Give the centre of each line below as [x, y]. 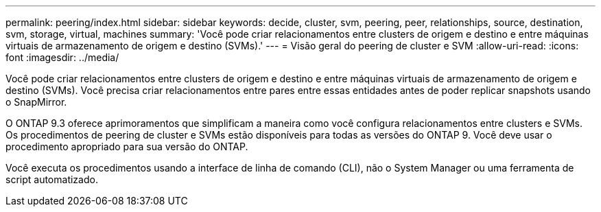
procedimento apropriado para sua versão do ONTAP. [127, 146]
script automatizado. [52, 179]
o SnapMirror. [36, 102]
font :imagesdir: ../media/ [62, 57]
